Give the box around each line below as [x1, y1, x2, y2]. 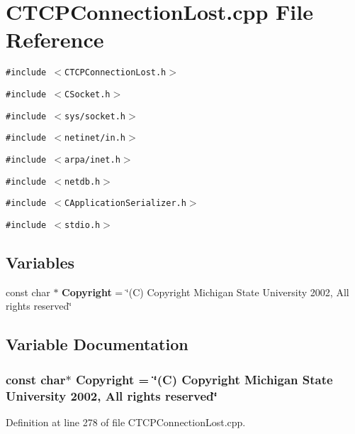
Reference [6, 25, 104, 54]
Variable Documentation [6, 333, 188, 355]
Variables [6, 251, 75, 273]
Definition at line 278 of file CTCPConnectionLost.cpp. [6, 414, 246, 429]
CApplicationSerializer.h [64, 198, 186, 209]
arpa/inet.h [64, 154, 120, 165]
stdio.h [64, 219, 101, 230]
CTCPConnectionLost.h [64, 67, 167, 78]
